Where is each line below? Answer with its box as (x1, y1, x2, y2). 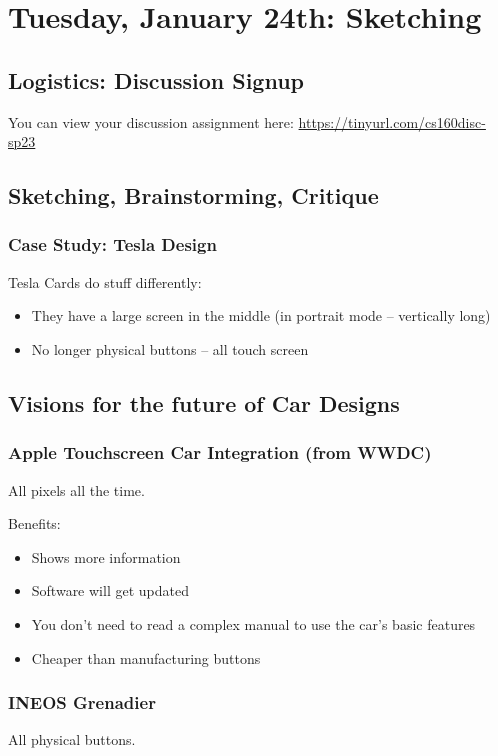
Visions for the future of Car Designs (8, 387, 400, 418)
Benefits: (8, 513, 61, 534)
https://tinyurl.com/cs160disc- (298, 111, 486, 132)
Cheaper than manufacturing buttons (31, 647, 261, 668)
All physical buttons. (8, 729, 136, 750)
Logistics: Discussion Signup (8, 64, 304, 95)
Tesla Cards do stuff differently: (8, 271, 202, 292)
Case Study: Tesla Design (8, 232, 217, 257)
